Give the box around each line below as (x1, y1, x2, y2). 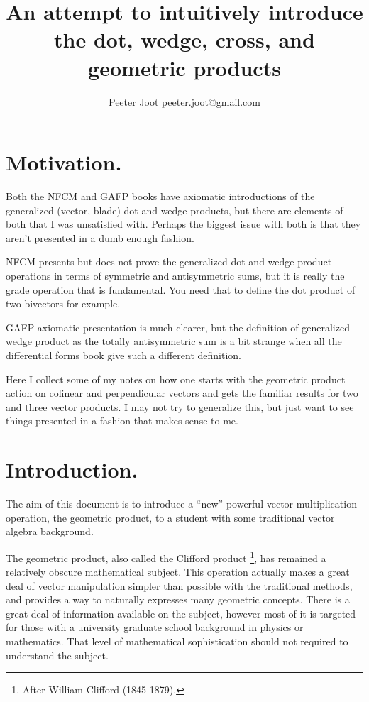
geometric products (88, 53, 281, 82)
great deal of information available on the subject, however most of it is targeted (6, 605, 356, 620)
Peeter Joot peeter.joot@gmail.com (109, 94, 260, 109)
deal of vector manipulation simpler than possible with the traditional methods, (6, 578, 353, 593)
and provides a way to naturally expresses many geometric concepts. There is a (6, 592, 350, 607)
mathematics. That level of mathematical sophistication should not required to (6, 634, 348, 649)
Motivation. (6, 148, 122, 177)
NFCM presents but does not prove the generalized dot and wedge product (6, 254, 332, 269)
